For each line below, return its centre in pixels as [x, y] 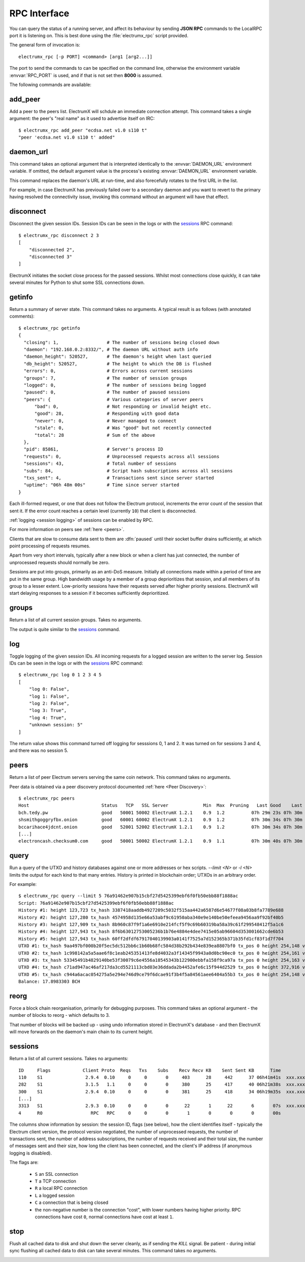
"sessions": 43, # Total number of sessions [100, 464]
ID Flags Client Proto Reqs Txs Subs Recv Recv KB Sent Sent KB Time [150, 1070]
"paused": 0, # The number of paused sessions [107, 392]
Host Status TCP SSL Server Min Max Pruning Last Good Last [160, 806]
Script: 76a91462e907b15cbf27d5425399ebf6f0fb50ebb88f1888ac [96, 903]
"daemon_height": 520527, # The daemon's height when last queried [117, 357]
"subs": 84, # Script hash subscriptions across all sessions [128, 471]
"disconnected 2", [52, 249]
